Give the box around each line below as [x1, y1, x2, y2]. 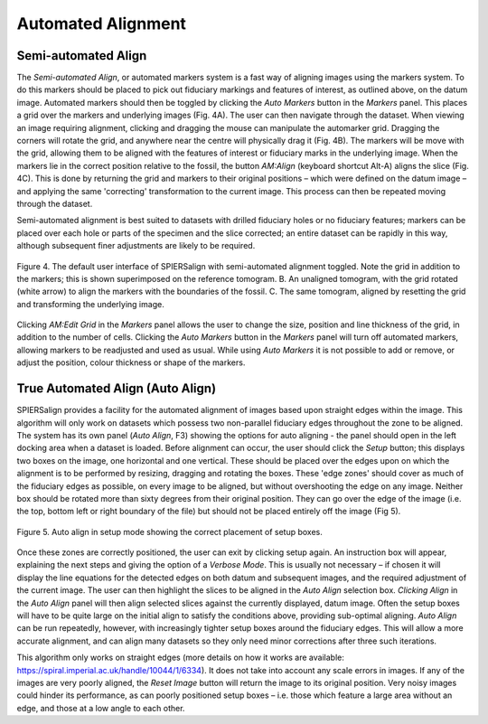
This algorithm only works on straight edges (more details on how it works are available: [16, 652, 345, 663]
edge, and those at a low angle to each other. [16, 702, 185, 713]
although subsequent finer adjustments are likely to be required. [16, 240, 256, 251]
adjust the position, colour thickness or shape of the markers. [16, 357, 246, 368]
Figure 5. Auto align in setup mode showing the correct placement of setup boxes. [16, 526, 323, 537]
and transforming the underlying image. [16, 298, 164, 309]
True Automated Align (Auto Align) [16, 381, 217, 397]
